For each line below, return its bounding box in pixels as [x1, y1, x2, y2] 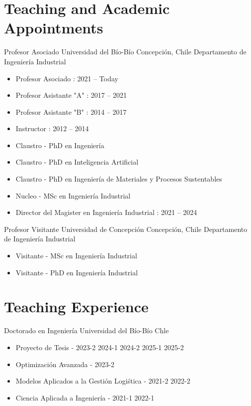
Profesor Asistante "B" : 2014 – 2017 [15, 106, 127, 117]
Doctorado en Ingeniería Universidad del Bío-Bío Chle [4, 325, 169, 336]
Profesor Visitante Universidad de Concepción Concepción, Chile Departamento [4, 223, 248, 234]
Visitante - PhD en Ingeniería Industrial [15, 267, 138, 277]
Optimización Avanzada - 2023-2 [15, 359, 115, 369]
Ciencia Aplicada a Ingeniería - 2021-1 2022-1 [15, 392, 155, 403]
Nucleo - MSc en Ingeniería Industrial [15, 190, 131, 201]
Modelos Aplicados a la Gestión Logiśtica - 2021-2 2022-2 [15, 376, 190, 386]
